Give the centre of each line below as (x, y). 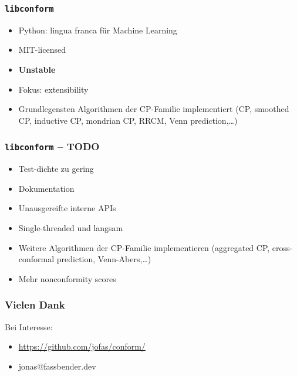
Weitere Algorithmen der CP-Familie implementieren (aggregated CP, (144, 247)
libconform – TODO (52, 146)
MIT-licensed (42, 50)
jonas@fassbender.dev (57, 366)
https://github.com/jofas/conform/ (82, 346)
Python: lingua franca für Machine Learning (98, 30)
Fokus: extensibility (53, 89)
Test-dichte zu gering (56, 169)
